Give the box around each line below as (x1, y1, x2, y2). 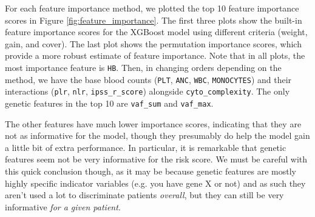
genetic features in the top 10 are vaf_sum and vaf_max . (5, 96, 214, 109)
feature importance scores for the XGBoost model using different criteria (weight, (5, 25, 308, 38)
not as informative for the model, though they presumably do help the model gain (5, 129, 310, 142)
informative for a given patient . (5, 200, 121, 213)
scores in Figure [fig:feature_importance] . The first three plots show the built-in (5, 13, 302, 26)
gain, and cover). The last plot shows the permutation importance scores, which (5, 37, 302, 50)
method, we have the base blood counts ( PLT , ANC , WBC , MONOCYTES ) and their (5, 73, 292, 85)
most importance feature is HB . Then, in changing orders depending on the (5, 61, 282, 73)
